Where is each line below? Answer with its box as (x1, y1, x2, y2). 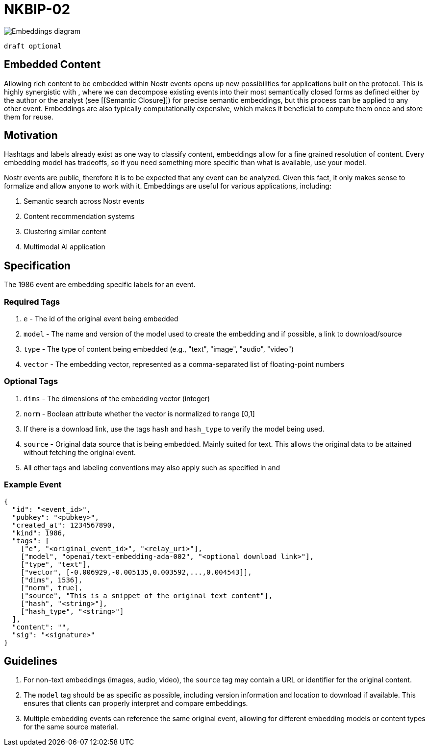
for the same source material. (24, 723, 118, 731)
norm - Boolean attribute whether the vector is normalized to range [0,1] (24, 409, 255, 418)
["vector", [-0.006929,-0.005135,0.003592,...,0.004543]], (20, 568, 252, 576)
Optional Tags (4, 376, 58, 387)
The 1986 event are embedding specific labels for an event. (4, 280, 196, 289)
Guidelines (4, 654, 57, 667)
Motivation (4, 129, 58, 142)
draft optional (4, 42, 62, 50)
